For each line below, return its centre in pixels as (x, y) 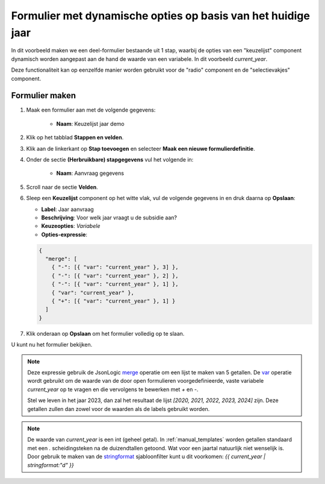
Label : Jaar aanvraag (68, 209)
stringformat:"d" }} (51, 465)
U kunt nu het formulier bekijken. (52, 345)
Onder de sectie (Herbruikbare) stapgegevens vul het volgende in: (110, 159)
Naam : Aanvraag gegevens (90, 173)
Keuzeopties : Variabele (71, 226)
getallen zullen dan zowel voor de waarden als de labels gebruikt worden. (119, 409)
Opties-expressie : (64, 234)
